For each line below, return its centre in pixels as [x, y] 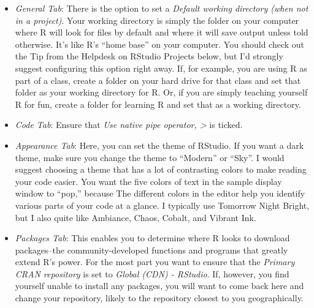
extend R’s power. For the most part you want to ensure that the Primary [155, 262]
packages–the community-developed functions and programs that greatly [151, 250]
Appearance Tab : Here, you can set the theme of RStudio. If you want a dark [159, 145]
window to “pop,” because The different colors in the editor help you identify [160, 193]
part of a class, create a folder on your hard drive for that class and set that [158, 80]
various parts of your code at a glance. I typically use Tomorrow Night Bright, [162, 205]
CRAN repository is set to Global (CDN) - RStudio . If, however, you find [152, 273]
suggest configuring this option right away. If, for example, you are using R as [161, 68]
